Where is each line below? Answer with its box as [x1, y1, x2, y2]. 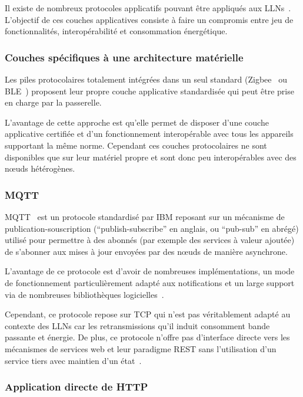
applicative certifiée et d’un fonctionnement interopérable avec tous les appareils [5, 127, 294, 140]
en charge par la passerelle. [5, 96, 102, 109]
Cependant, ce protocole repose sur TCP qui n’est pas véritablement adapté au [5, 308, 291, 320]
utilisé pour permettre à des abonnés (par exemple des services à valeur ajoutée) [5, 234, 295, 246]
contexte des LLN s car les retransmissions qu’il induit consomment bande [5, 319, 270, 332]
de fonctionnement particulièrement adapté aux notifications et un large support [5, 276, 295, 288]
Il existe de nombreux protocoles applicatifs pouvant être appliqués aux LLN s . [5, 2, 291, 14]
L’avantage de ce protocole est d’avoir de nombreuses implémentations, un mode [5, 265, 295, 277]
